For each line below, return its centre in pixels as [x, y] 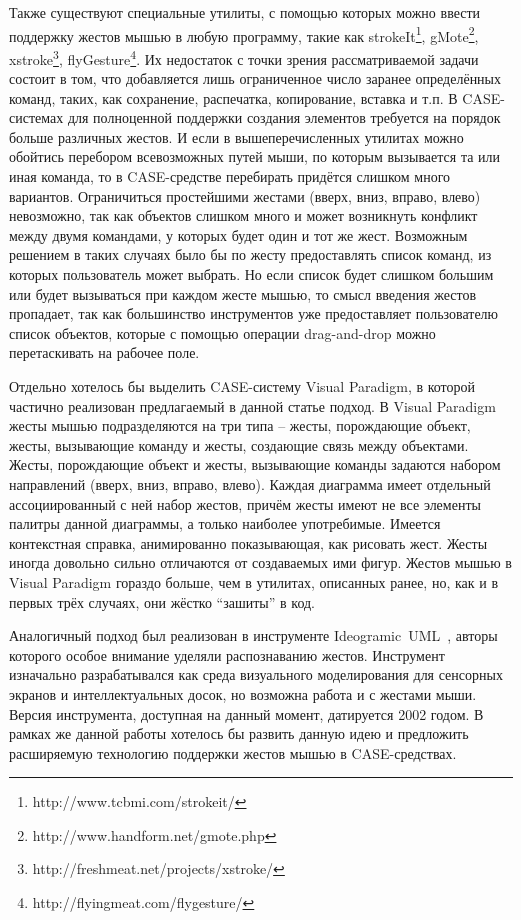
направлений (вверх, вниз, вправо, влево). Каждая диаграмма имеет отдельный [250, 483]
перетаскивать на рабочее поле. [104, 352]
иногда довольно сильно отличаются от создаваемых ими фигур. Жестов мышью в [260, 562]
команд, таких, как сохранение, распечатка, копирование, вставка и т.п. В [233, 97]
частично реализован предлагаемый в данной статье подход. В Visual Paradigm [252, 405]
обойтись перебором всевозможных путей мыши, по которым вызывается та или [255, 156]
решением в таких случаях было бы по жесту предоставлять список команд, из [250, 254]
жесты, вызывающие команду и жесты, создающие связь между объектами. [239, 444]
